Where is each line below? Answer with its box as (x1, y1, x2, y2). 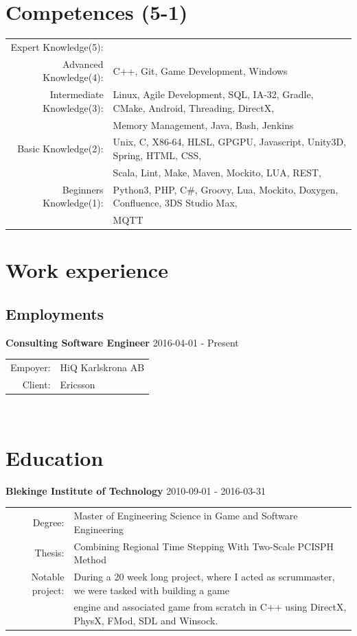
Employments (5, 303, 104, 325)
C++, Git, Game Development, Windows (113, 63, 288, 78)
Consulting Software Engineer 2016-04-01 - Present (5, 335, 239, 349)
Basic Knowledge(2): (17, 141, 104, 156)
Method (73, 552, 106, 567)
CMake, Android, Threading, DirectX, (113, 100, 275, 115)
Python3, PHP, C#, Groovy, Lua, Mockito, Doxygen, (113, 182, 338, 196)
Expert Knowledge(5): (10, 39, 104, 54)
